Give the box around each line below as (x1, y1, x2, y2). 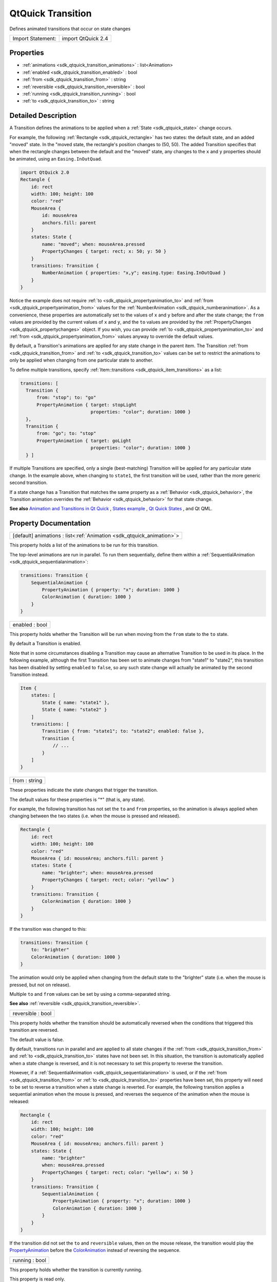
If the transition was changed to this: (9, 926, 87, 932)
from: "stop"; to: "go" (36, 395, 96, 400)
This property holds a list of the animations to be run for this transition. (9, 542, 159, 548)
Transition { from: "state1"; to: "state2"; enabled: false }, (42, 728, 205, 734)
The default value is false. (9, 1036, 64, 1043)
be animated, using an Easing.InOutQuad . (9, 155, 103, 162)
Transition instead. (9, 672, 49, 677)
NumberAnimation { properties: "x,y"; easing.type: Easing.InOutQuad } (42, 270, 226, 276)
